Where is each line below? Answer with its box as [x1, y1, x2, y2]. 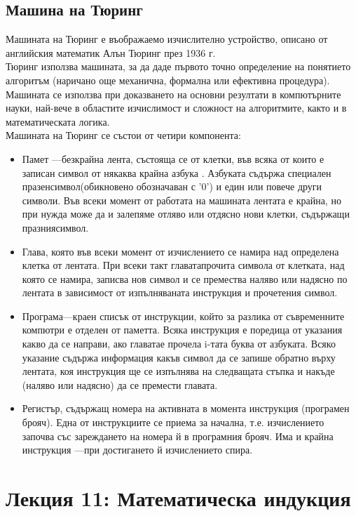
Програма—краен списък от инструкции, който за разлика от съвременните [22, 308, 345, 323]
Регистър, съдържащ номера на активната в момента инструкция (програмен [22, 401, 350, 416]
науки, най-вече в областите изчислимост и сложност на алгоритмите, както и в [6, 100, 347, 115]
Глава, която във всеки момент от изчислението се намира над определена [22, 244, 339, 258]
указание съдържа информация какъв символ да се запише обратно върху [22, 350, 336, 364]
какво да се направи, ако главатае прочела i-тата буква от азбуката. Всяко [22, 336, 336, 351]
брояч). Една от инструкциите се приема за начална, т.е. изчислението [22, 415, 324, 430]
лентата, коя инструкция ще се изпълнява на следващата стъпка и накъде [22, 364, 335, 378]
